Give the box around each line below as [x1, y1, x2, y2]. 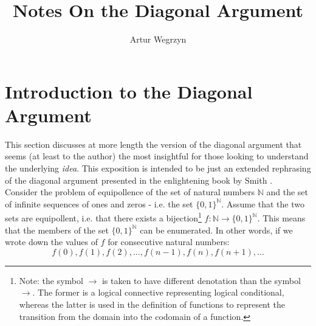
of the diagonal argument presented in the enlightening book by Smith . [5, 173, 273, 186]
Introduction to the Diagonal [5, 78, 253, 103]
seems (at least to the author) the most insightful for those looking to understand [5, 150, 309, 162]
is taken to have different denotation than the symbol [101, 274, 301, 286]
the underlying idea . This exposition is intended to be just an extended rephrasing [5, 162, 311, 175]
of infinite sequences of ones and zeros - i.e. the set [5, 197, 193, 210]
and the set [266, 186, 309, 198]
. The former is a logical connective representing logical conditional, [32, 286, 284, 299]
